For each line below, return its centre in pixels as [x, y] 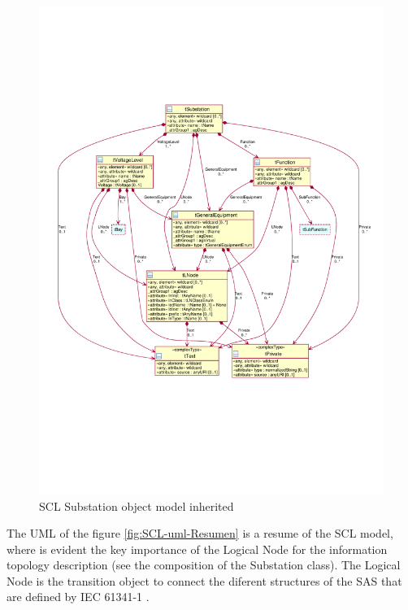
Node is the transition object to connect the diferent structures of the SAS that [204, 580]
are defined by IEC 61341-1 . [78, 597]
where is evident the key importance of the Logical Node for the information [197, 549]
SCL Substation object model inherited [137, 505]
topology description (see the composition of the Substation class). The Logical [204, 565]
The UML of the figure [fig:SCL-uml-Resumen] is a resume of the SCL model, [200, 533]
